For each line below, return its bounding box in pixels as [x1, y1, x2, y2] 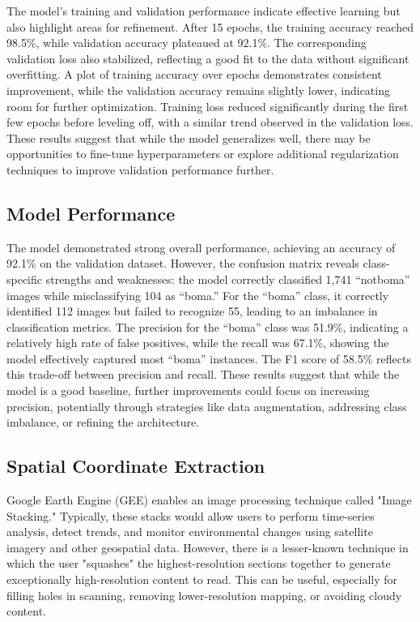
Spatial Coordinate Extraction [6, 453, 265, 478]
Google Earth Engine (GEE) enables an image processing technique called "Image [6, 491, 412, 508]
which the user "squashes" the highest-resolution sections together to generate [6, 555, 391, 572]
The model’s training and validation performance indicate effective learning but [6, 2, 401, 19]
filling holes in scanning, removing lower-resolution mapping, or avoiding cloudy [6, 586, 402, 603]
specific [6, 270, 43, 287]
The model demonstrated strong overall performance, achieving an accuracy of [6, 238, 396, 255]
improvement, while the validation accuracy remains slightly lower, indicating [6, 81, 390, 98]
